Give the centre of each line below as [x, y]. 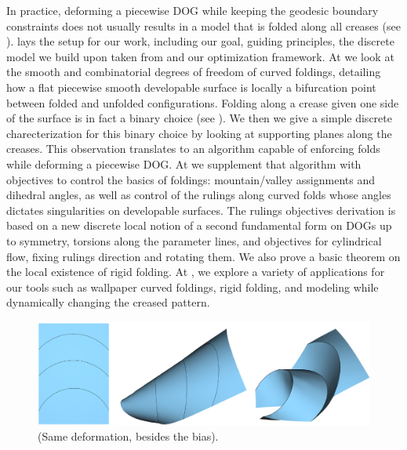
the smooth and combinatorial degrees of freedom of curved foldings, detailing [194, 72]
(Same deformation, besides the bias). [128, 436]
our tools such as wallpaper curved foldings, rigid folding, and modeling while [193, 287]
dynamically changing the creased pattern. [108, 302]
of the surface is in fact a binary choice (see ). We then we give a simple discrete [199, 118]
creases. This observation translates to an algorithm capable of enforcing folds [193, 149]
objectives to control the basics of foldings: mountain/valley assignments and [191, 179]
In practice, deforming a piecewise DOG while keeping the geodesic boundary [193, 10]
